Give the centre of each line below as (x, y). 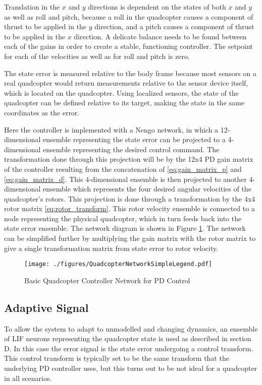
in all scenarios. (28, 378)
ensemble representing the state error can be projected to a (134, 139)
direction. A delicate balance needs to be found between (160, 36)
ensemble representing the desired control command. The (131, 149)
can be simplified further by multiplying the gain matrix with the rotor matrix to (130, 238)
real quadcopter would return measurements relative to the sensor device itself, (126, 83)
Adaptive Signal (46, 307)
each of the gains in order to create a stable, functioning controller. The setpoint (128, 46)
